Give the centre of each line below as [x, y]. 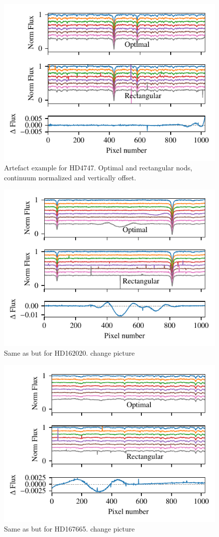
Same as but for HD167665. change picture [69, 529]
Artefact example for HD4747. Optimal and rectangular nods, [98, 168]
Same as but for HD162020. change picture [69, 353]
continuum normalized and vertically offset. [70, 177]
